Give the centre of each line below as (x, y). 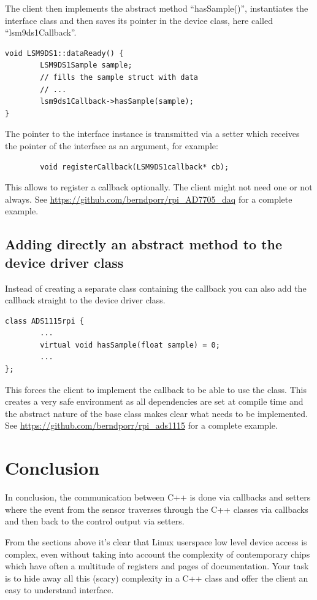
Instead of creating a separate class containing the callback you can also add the (156, 288)
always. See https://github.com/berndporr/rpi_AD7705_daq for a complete (149, 199)
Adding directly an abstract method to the (144, 244)
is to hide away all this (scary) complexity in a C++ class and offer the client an (157, 578)
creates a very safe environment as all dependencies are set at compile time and (154, 401)
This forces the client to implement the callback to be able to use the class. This (156, 389)
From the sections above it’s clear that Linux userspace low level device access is (156, 541)
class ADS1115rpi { (44, 321)
